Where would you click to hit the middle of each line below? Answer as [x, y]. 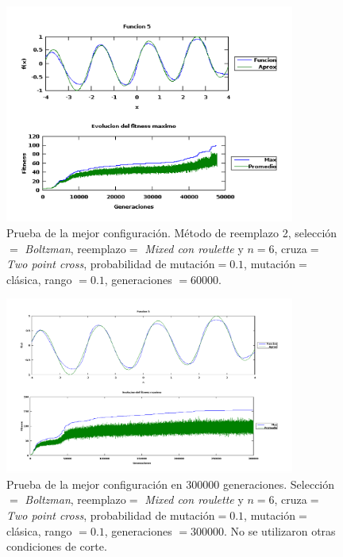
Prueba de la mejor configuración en [94, 484]
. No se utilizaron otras [280, 530]
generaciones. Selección [279, 484]
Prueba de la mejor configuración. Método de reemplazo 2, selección [172, 232]
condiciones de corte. [57, 546]
